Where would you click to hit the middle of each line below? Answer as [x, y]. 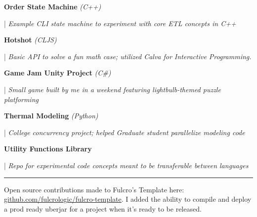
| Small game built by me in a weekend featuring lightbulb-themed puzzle [112, 89]
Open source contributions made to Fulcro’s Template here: [94, 189]
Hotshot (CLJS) [30, 40]
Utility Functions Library [48, 149]
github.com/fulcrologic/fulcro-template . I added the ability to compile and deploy [128, 199]
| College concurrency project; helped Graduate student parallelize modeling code [125, 132]
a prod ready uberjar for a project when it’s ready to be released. [103, 208]
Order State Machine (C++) [53, 6]
